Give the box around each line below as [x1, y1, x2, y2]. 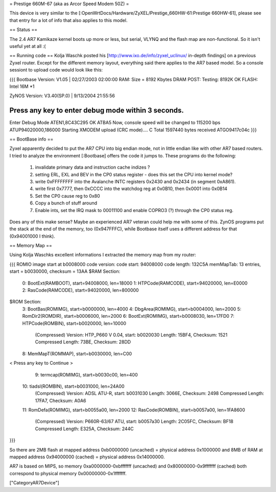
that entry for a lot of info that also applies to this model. [9, 17, 128, 23]
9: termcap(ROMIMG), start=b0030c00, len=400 [35, 371, 138, 378]
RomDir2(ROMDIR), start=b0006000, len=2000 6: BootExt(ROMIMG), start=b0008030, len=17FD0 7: [22, 313, 235, 319]
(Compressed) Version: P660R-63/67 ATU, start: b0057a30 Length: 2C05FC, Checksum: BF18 [35, 418, 234, 425]
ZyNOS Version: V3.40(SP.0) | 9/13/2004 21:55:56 [9, 92, 115, 99]
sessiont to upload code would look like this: [9, 67, 103, 73]
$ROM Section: [9, 299, 42, 305]
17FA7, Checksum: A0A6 [35, 397, 86, 404]
